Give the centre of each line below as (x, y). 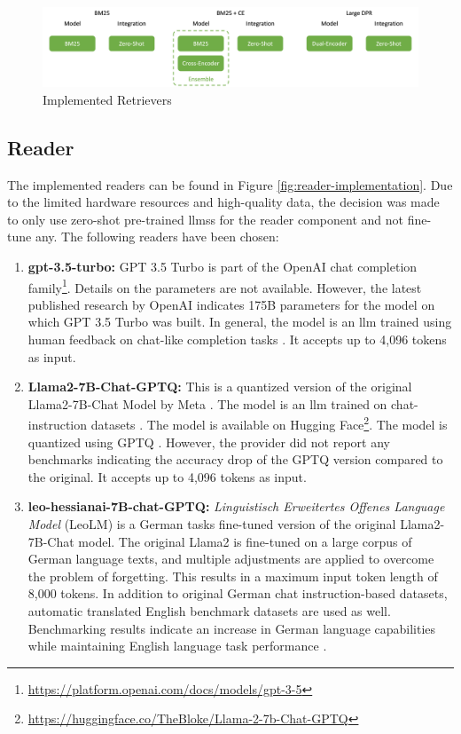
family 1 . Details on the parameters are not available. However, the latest (225, 286)
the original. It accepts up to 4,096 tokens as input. (167, 476)
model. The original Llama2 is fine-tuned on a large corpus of (245, 541)
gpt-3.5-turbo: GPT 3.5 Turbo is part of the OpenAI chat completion (223, 267)
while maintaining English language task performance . (177, 646)
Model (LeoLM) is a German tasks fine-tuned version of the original (212, 524)
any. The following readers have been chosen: (157, 237)
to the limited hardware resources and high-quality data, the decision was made (223, 202)
